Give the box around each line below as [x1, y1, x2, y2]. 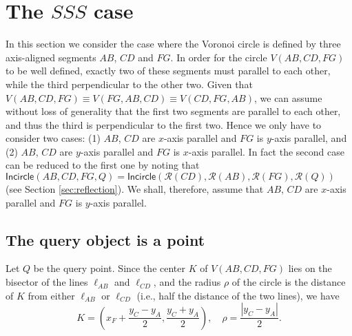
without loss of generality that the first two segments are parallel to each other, [6, 104, 341, 118]
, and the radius [153, 275, 221, 289]
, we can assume [253, 90, 322, 105]
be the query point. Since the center [33, 261, 186, 275]
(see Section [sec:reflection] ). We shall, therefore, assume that [6, 182, 264, 196]
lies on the [288, 261, 332, 275]
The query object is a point [6, 229, 205, 250]
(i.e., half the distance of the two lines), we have [136, 288, 340, 302]
